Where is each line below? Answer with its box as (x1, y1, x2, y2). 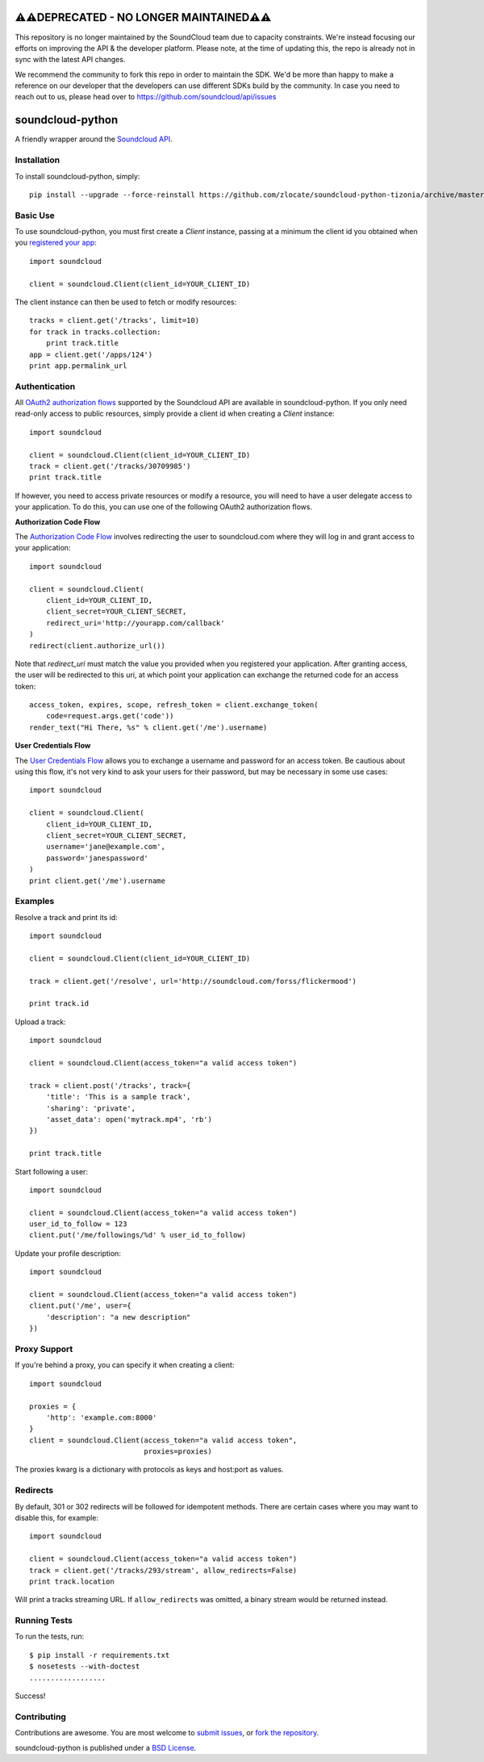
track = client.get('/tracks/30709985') (29, 462, 191, 471)
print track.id (29, 999, 90, 1008)
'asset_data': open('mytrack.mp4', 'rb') (45, 1115, 213, 1124)
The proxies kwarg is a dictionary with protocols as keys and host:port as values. (15, 1465, 284, 1475)
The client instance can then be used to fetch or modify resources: (15, 297, 237, 307)
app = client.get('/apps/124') (29, 349, 153, 359)
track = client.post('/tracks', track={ (29, 1081, 191, 1090)
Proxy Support (15, 1343, 73, 1354)
